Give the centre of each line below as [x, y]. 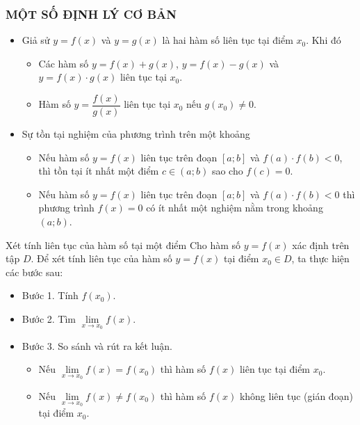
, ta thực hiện [320, 258]
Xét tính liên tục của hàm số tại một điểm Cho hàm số [123, 244]
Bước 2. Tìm [49, 319]
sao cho [227, 171]
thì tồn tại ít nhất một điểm [99, 171]
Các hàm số [64, 63]
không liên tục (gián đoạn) [296, 395]
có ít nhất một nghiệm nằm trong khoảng [235, 208]
